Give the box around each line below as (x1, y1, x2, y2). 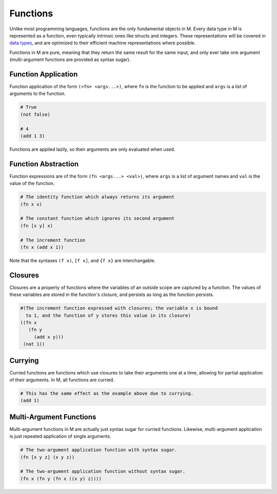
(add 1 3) (20, 133, 45, 139)
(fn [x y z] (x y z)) (20, 454, 75, 460)
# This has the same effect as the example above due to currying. (20, 390, 194, 397)
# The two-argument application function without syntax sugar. (20, 468, 186, 475)
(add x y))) (33, 334, 64, 340)
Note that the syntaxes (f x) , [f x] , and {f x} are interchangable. (9, 257, 156, 264)
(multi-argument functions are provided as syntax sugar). (9, 56, 131, 63)
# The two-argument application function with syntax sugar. (20, 447, 177, 453)
